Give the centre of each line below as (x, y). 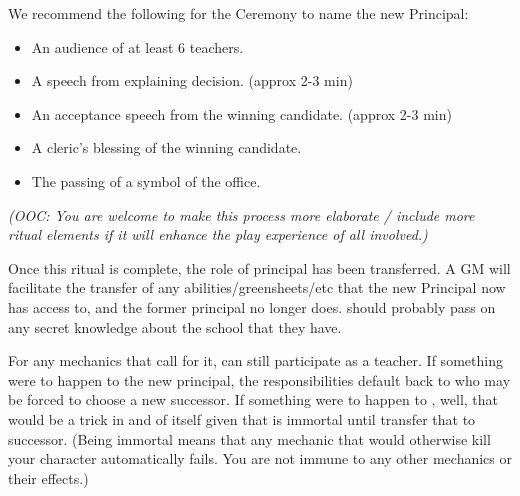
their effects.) (48, 477)
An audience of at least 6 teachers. (137, 46)
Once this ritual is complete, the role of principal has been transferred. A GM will (259, 267)
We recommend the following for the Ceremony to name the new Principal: (238, 13)
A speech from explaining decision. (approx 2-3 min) (192, 80)
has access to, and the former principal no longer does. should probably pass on (252, 306)
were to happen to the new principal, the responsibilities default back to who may (259, 379)
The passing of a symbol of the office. (146, 180)
